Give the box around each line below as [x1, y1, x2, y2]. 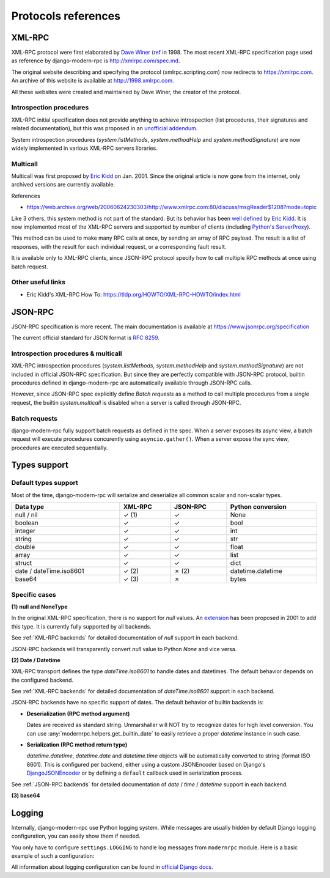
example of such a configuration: [11, 852, 95, 860]
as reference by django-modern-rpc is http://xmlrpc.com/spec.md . [11, 57, 180, 64]
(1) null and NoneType [11, 603, 68, 610]
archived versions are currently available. [11, 181, 116, 188]
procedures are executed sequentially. [11, 444, 108, 451]
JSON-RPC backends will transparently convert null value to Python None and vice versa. [11, 645, 237, 652]
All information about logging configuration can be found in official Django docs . [11, 863, 213, 871]
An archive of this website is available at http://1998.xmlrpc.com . [11, 77, 174, 84]
